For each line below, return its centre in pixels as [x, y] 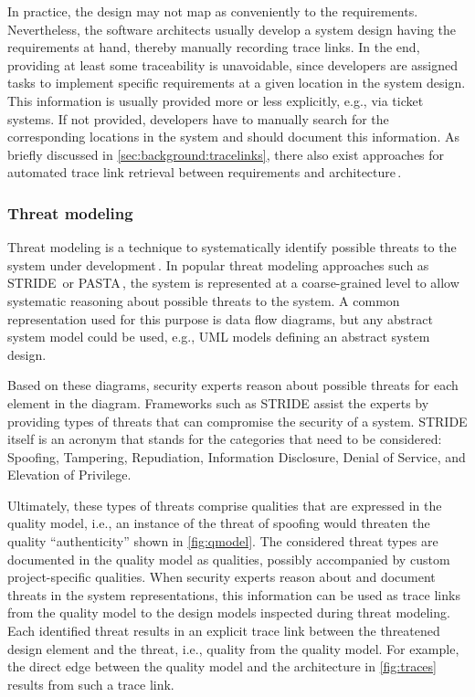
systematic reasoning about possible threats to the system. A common [204, 300]
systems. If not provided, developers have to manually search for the [198, 118]
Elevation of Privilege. [69, 475]
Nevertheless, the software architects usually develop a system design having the [232, 29]
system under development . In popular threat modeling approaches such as [218, 264]
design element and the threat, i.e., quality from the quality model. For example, [233, 648]
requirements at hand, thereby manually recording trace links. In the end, [214, 47]
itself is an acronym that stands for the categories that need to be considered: [225, 439]
